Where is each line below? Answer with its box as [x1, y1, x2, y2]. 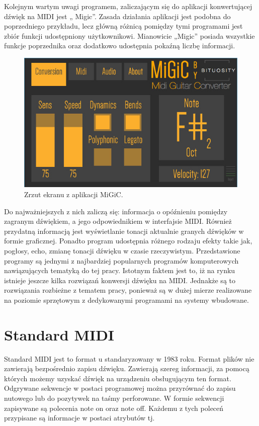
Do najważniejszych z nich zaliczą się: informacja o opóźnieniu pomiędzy [4, 206, 228, 216]
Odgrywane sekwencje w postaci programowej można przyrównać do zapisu [4, 383, 236, 393]
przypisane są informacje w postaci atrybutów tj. [4, 412, 155, 423]
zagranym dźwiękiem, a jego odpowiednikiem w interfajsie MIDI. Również [4, 216, 232, 226]
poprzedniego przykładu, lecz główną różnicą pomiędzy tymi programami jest [4, 21, 243, 31]
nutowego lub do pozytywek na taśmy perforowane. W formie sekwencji [4, 393, 224, 403]
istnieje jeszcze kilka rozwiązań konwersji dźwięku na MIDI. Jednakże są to [4, 275, 235, 285]
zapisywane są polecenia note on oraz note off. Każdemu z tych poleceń [4, 402, 224, 413]
